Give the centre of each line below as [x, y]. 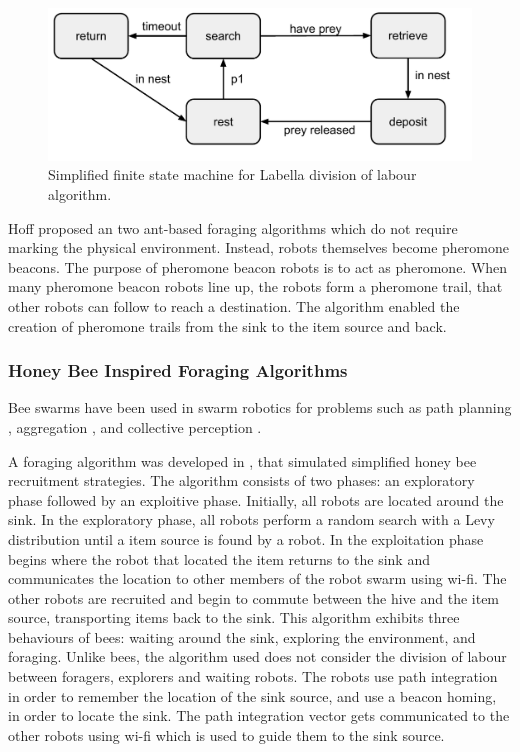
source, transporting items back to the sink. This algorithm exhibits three [234, 617]
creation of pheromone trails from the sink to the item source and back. [227, 325]
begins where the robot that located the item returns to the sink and [219, 558]
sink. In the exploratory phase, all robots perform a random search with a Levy [251, 519]
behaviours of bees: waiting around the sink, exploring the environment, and [242, 636]
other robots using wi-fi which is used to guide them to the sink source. [226, 734]
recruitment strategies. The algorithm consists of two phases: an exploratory [241, 480]
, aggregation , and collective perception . [135, 426]
